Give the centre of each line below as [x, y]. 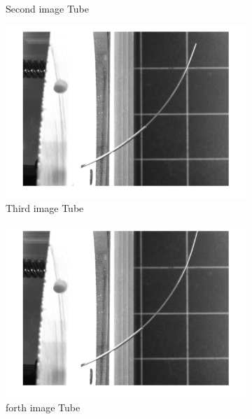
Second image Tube [47, 8]
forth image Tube [43, 407]
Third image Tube [45, 208]
